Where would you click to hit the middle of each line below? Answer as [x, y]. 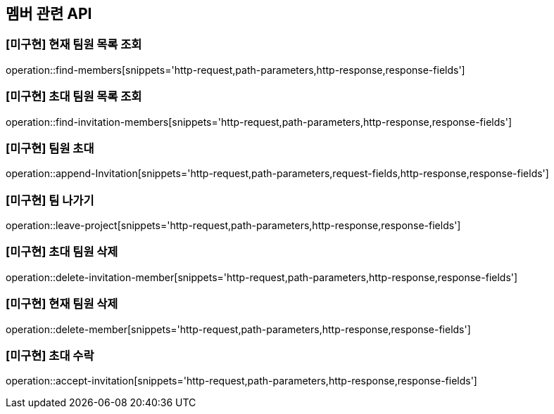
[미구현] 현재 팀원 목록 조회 [74, 45]
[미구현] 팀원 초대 [50, 148]
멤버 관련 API [49, 14]
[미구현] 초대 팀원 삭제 [62, 252]
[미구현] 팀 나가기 [50, 200]
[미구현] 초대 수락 [50, 355]
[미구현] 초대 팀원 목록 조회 [74, 97]
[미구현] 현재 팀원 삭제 [62, 304]
